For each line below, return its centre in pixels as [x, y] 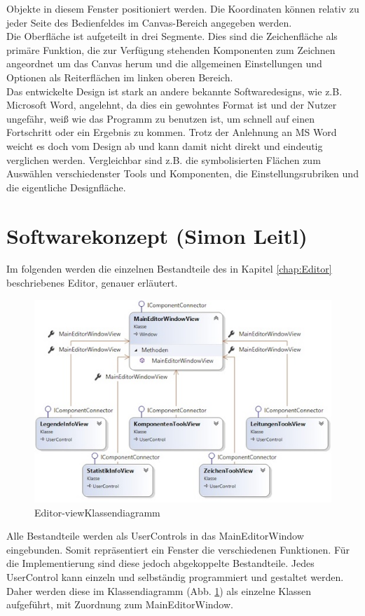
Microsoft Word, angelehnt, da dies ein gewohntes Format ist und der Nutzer [172, 105]
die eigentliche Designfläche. [66, 187]
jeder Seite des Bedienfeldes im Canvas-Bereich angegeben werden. [149, 22]
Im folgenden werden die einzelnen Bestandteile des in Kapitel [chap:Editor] [169, 269]
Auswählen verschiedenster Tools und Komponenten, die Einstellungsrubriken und [182, 173]
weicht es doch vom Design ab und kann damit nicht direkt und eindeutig [165, 145]
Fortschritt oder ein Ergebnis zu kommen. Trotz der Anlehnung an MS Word [172, 132]
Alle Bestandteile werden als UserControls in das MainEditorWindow [155, 536]
